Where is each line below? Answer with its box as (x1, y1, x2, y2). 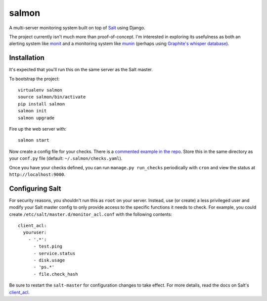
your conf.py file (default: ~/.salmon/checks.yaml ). (9, 155, 123, 161)
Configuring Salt (9, 184, 61, 193)
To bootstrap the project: (9, 76, 60, 82)
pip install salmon (18, 101, 65, 106)
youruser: (23, 230, 47, 235)
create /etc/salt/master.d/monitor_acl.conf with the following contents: (9, 211, 173, 217)
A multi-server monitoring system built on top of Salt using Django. (9, 25, 145, 31)
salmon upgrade (18, 115, 55, 121)
